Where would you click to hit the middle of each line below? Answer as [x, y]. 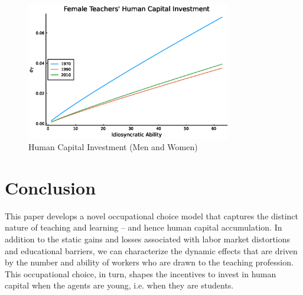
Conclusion [50, 187]
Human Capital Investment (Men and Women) [113, 147]
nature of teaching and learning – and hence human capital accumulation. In [144, 227]
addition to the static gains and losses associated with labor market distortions [148, 239]
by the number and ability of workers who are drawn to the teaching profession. [149, 262]
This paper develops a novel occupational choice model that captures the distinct [151, 215]
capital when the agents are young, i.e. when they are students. [119, 285]
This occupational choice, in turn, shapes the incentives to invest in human [141, 273]
